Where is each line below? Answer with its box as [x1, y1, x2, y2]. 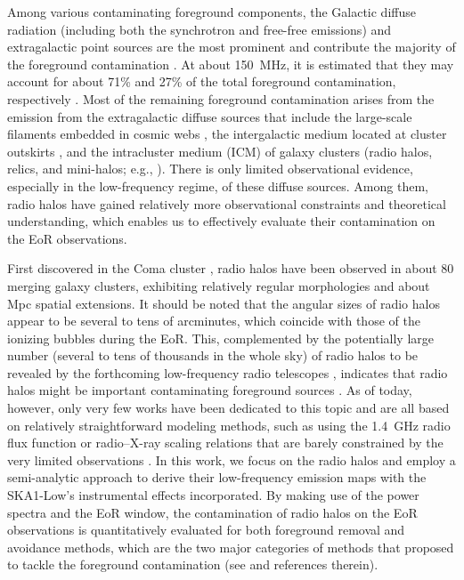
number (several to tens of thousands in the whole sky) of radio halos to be [7, 346, 419, 365]
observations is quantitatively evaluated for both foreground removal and [7, 520, 405, 539]
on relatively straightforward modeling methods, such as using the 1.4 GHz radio [7, 415, 451, 434]
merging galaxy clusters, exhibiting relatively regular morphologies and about [7, 276, 430, 294]
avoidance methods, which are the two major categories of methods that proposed [7, 537, 454, 556]
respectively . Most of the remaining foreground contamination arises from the [7, 89, 435, 108]
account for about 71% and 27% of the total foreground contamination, [7, 72, 396, 91]
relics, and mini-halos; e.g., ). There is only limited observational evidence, [7, 159, 413, 178]
